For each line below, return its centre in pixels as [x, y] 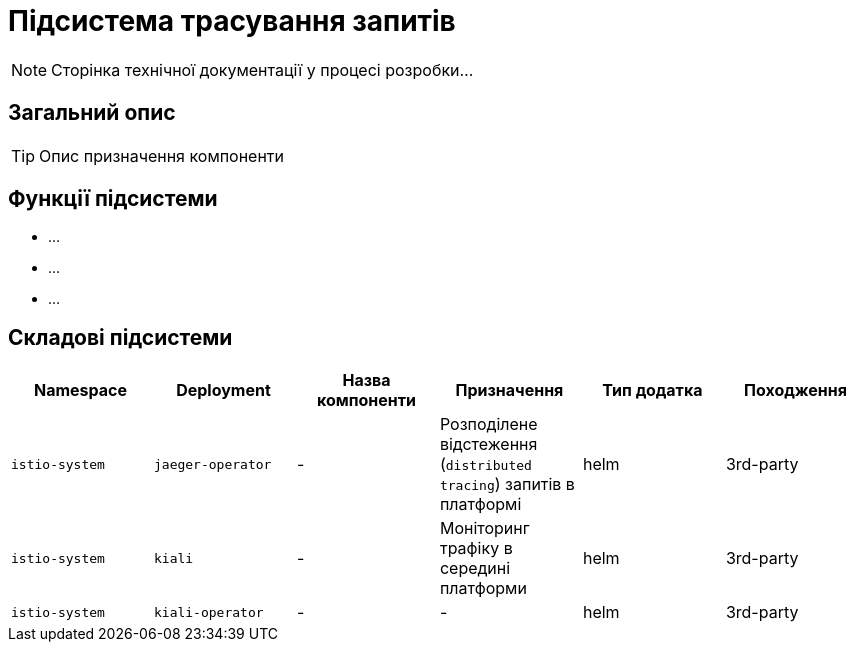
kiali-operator [208, 612]
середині [475, 568]
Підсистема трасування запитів [232, 21]
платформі [480, 504]
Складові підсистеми [120, 337]
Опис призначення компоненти [162, 155]
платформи [483, 588]
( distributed [485, 464]
